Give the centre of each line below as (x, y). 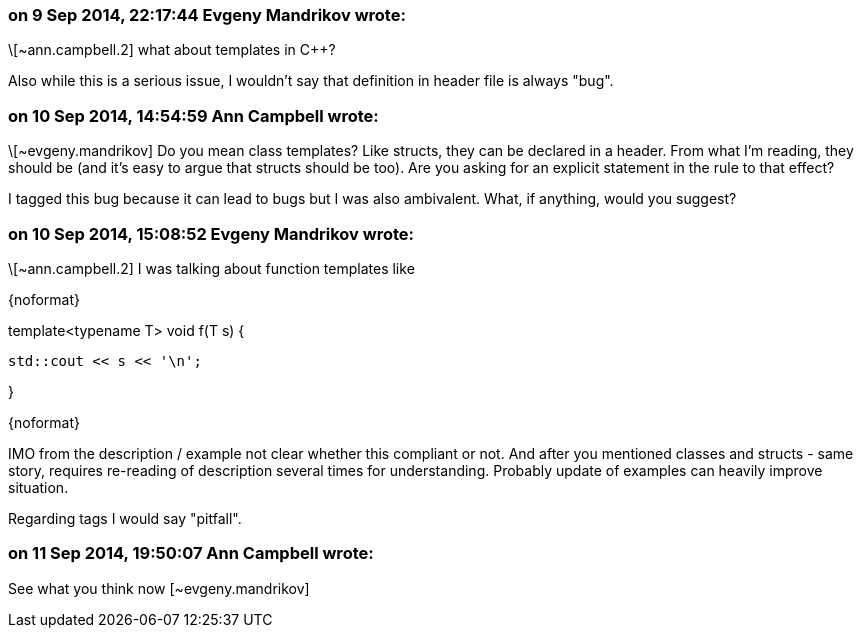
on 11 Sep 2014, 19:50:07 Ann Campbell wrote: (191, 553)
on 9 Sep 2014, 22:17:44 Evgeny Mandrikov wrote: (207, 15)
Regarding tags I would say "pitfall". (125, 518)
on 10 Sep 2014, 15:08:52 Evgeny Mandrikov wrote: (211, 233)
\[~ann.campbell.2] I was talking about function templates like (211, 268)
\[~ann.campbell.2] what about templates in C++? (172, 50)
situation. (38, 487)
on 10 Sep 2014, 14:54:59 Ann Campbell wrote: (193, 115)
